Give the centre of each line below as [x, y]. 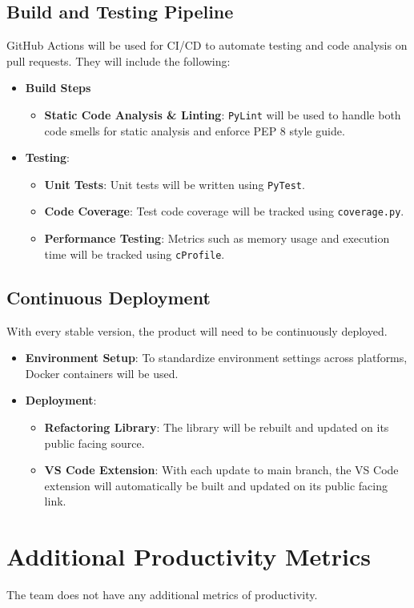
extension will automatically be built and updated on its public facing [216, 485]
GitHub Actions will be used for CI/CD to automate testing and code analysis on [207, 45]
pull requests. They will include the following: [119, 60]
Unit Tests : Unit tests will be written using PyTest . [175, 184]
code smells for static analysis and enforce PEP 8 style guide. [195, 130]
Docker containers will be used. [102, 373]
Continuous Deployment [109, 297]
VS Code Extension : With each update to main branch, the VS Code [221, 470]
